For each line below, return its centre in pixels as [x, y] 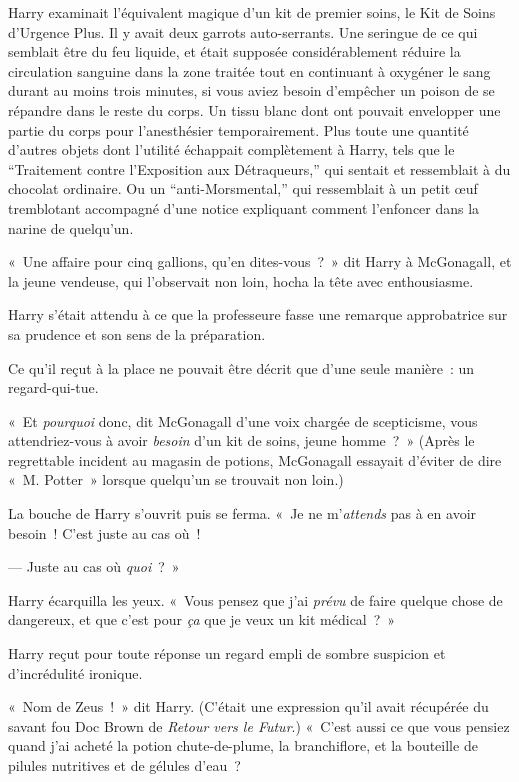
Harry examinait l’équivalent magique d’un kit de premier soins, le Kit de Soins [252, 12]
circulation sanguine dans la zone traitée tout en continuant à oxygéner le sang [249, 70]
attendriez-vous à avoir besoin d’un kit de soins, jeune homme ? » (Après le [241, 440]
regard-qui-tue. [53, 387]
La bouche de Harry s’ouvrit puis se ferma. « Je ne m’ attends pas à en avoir [242, 513]
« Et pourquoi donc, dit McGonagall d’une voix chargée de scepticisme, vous [243, 420]
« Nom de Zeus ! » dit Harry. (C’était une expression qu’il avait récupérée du [248, 706]
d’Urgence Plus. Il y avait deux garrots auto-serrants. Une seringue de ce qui [243, 31]
